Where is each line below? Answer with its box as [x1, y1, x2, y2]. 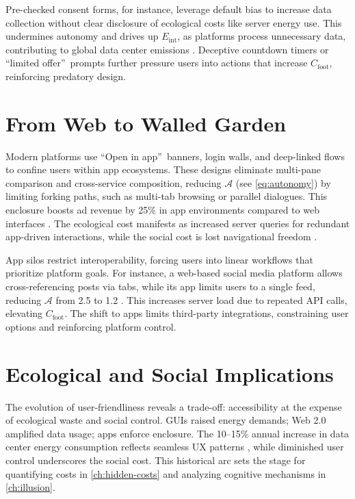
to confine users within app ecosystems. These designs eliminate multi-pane [5, 162, 321, 177]
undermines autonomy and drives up [5, 29, 159, 43]
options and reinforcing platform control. [5, 319, 176, 333]
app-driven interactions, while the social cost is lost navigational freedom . [5, 229, 317, 244]
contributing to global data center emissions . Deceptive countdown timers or [5, 42, 329, 56]
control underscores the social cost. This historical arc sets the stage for [5, 452, 306, 467]
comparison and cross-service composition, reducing [5, 175, 222, 190]
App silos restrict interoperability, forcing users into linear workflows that [5, 252, 313, 266]
